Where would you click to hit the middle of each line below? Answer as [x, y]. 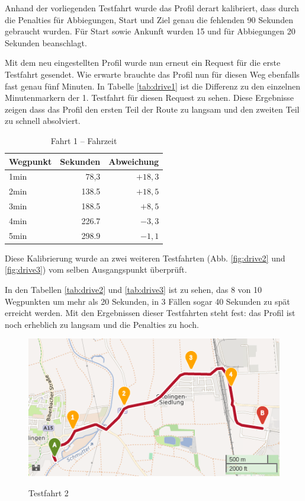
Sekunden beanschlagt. [46, 42]
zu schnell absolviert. [43, 121]
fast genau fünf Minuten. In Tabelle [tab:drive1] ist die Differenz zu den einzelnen [153, 86]
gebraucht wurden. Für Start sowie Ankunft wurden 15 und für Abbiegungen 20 [150, 31]
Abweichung [134, 161]
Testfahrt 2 [49, 492]
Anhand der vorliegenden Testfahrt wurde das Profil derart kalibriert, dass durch [152, 8]
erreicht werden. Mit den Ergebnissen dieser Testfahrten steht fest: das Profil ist [150, 313]
